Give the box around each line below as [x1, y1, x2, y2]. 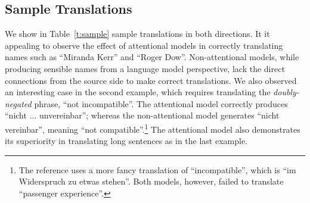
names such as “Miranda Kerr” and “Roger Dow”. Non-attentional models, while [5, 51, 299, 63]
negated [5, 97, 32, 110]
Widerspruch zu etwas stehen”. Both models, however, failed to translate [18, 175, 284, 188]
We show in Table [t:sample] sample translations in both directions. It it [5, 27, 270, 40]
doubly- [273, 86, 299, 98]
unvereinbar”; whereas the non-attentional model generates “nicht [39, 109, 280, 121]
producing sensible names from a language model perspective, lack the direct [5, 62, 285, 74]
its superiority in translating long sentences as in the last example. [5, 135, 248, 147]
